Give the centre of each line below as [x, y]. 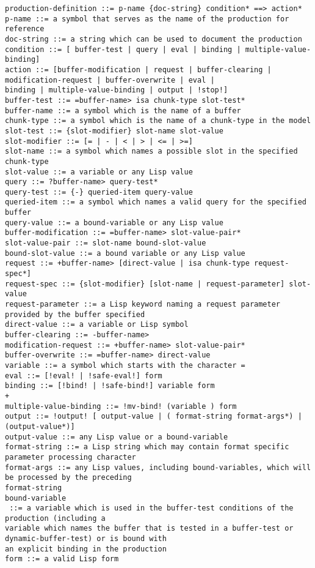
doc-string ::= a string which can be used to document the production [154, 39]
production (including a [55, 518]
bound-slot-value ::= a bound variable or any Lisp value [125, 253]
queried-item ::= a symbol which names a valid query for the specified [156, 202]
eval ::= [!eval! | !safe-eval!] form [84, 376]
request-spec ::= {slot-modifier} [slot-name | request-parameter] [145, 284]
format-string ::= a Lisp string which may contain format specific [147, 447]
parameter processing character [71, 457]
